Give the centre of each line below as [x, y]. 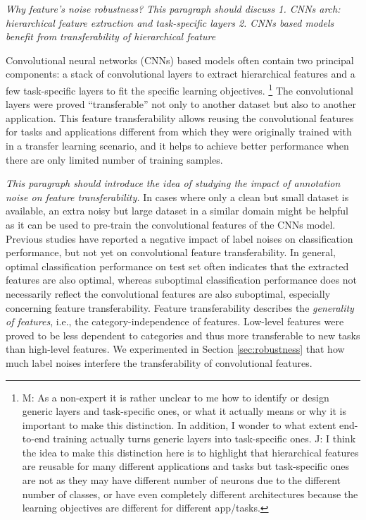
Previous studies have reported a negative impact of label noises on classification [179, 238]
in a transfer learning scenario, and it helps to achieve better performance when [177, 145]
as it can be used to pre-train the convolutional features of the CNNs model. [171, 224]
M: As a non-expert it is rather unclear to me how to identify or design [176, 397]
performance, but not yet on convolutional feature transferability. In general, [171, 252]
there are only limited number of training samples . [114, 159]
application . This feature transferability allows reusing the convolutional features [180, 117]
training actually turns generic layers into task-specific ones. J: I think [204, 439]
